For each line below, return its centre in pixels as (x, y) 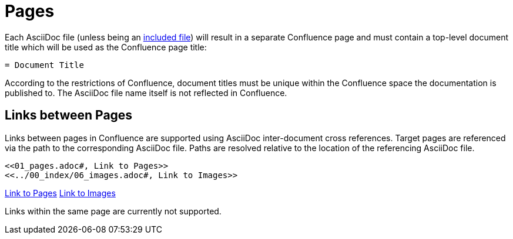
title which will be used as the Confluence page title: (106, 47)
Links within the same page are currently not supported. (113, 211)
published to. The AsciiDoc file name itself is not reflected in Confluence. (146, 93)
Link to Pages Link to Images (60, 193)
